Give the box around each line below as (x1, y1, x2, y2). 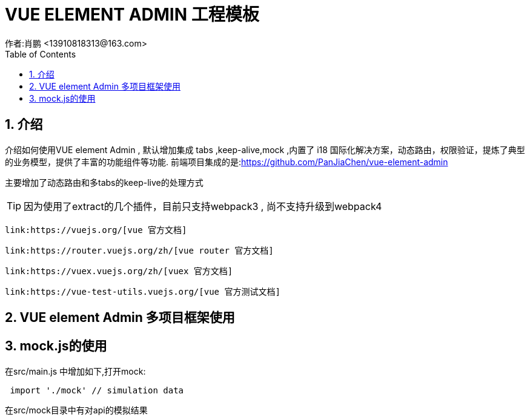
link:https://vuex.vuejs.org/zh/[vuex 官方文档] (5, 266, 233, 276)
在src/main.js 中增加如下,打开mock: (5, 366, 146, 376)
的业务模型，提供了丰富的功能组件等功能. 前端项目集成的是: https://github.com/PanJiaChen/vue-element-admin (5, 156, 448, 167)
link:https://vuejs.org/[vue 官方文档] (5, 225, 187, 235)
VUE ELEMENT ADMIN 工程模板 (5, 4, 259, 25)
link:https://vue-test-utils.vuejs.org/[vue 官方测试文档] (5, 286, 280, 297)
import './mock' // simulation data (10, 385, 184, 395)
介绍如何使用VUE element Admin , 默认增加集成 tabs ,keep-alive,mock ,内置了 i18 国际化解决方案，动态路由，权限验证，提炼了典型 (5, 144, 525, 155)
